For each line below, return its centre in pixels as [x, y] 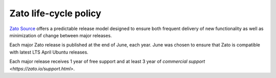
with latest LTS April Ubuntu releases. [49, 52]
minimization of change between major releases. [61, 35]
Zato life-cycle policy [55, 13]
